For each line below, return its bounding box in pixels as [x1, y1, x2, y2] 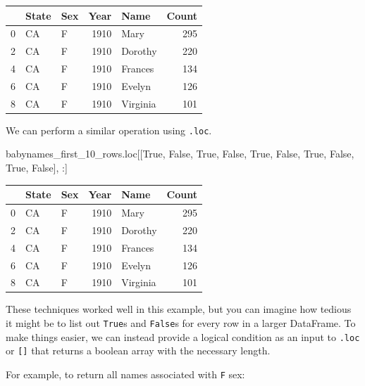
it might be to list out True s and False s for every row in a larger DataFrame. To [6, 316, 356, 330]
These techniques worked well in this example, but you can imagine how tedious [6, 302, 352, 316]
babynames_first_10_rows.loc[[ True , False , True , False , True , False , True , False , [6, 146, 354, 161]
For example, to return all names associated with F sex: [6, 367, 245, 382]
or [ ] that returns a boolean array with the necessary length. [6, 343, 271, 358]
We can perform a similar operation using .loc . [6, 122, 212, 137]
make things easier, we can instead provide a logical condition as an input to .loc [6, 329, 360, 344]
